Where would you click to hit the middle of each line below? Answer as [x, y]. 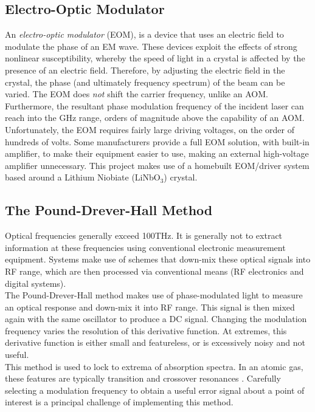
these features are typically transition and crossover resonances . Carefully [143, 378]
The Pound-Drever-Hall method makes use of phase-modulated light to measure [154, 295]
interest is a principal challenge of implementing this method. [119, 402]
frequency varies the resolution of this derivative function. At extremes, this [146, 330]
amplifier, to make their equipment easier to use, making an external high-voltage [157, 153]
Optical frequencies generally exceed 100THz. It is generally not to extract [144, 235]
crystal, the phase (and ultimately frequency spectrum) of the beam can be [145, 82]
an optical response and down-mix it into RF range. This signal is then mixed [150, 307]
